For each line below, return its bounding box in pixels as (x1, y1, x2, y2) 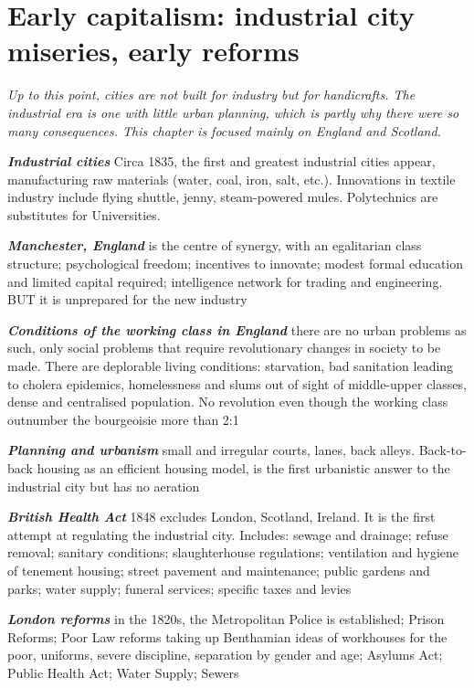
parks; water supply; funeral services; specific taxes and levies (7, 578, 352, 598)
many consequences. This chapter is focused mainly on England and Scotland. (7, 121, 441, 140)
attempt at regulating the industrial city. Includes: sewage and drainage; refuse (7, 524, 448, 544)
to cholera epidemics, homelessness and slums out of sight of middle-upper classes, (7, 374, 467, 393)
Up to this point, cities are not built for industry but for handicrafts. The (7, 85, 416, 104)
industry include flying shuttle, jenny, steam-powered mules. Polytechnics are (7, 187, 438, 206)
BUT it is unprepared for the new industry (7, 290, 248, 309)
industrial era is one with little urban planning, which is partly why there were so (7, 102, 459, 122)
